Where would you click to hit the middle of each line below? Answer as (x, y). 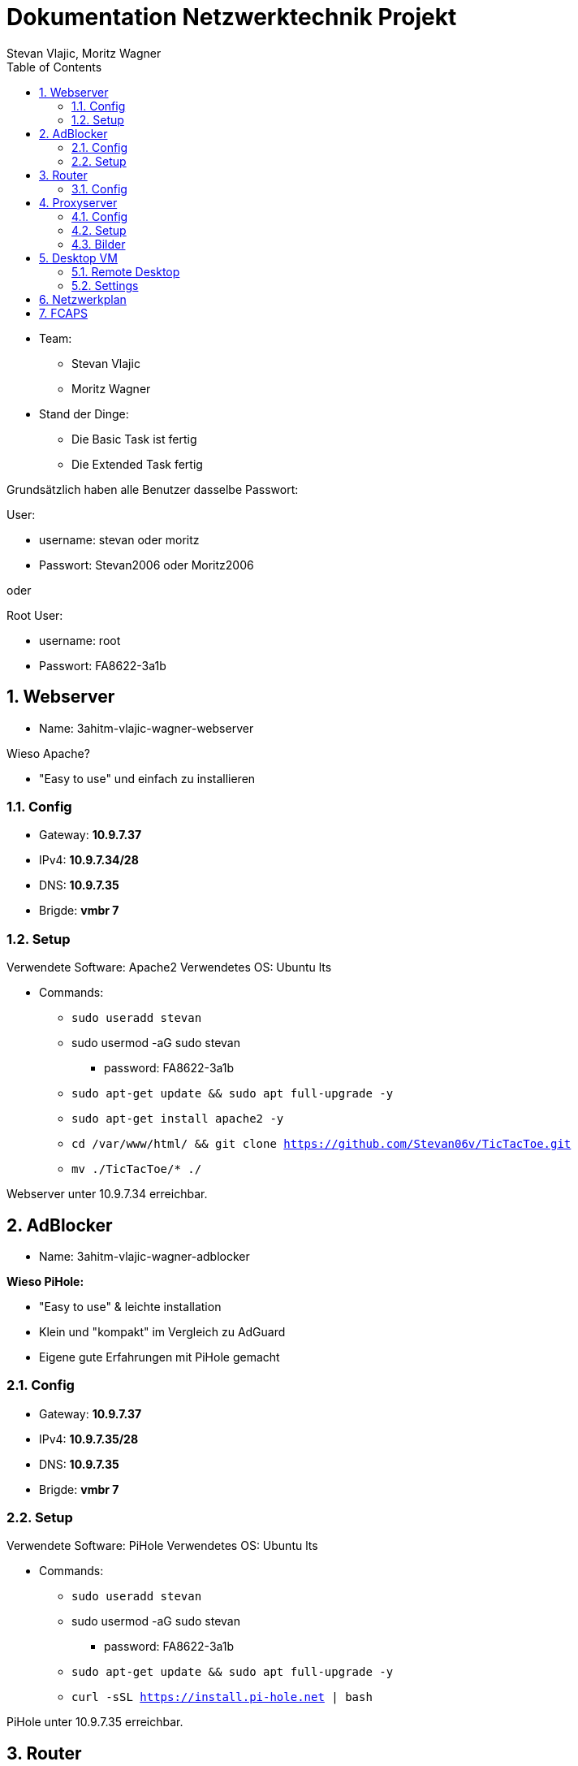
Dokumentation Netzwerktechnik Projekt (232, 17)
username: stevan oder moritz (119, 539)
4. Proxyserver (78, 202)
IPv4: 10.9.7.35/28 (89, 1439)
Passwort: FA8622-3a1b (103, 665)
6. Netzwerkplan (83, 299)
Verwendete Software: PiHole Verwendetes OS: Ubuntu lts (162, 1546)
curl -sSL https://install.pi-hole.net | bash (222, 1697)
